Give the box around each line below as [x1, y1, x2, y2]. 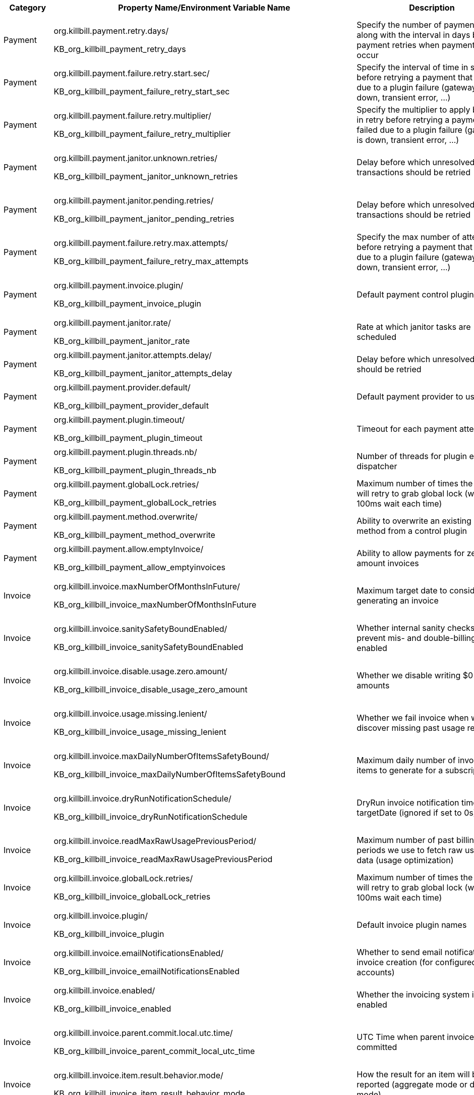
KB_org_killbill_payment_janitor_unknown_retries [53, 171, 238, 181]
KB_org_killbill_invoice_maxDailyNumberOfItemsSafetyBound [53, 769, 285, 779]
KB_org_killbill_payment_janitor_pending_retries [53, 214, 234, 224]
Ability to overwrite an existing [357, 516, 471, 526]
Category [9, 3, 46, 13]
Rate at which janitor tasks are [357, 322, 471, 332]
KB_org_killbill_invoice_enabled [53, 1004, 171, 1014]
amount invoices [357, 558, 419, 568]
